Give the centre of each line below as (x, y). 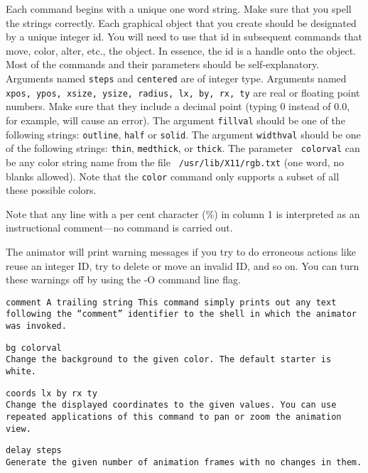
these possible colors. (51, 190)
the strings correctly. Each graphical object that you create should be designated (181, 22)
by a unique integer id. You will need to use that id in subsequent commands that (184, 37)
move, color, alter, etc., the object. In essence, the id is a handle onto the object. (181, 50)
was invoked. (36, 326)
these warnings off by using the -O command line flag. (123, 279)
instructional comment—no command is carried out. (119, 228)
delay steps (34, 451)
